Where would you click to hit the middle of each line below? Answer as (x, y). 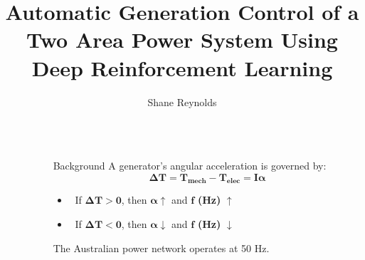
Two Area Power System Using (182, 40)
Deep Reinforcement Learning (182, 67)
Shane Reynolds (182, 102)
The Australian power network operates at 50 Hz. (161, 248)
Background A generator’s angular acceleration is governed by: (190, 166)
